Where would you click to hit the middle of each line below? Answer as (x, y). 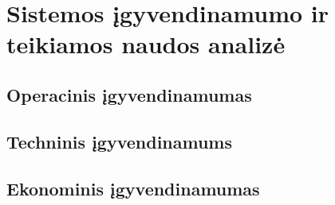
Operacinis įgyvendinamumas (129, 94)
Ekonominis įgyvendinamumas (133, 188)
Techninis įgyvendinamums (120, 141)
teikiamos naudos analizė (146, 44)
